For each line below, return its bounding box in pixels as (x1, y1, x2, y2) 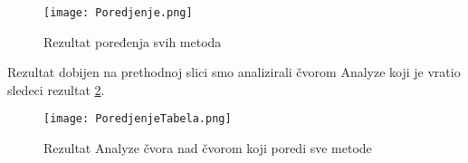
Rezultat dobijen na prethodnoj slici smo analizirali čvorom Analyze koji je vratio (7, 62, 461, 81)
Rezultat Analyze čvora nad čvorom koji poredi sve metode (43, 139, 372, 158)
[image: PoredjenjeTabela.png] (43, 112, 232, 126)
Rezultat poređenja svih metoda (43, 32, 222, 51)
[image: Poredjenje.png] (43, 6, 193, 19)
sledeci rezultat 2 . (7, 80, 105, 99)
